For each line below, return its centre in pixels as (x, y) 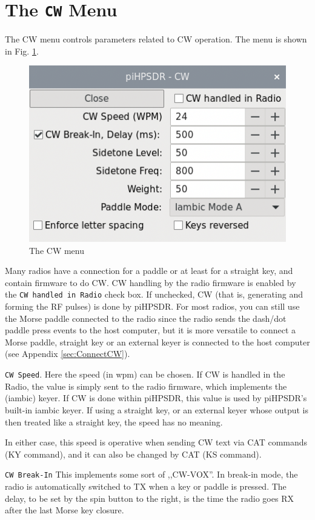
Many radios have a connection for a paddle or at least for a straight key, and (149, 271)
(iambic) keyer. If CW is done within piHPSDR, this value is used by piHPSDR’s (156, 398)
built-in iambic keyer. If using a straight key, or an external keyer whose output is (157, 409)
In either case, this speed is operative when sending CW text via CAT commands (156, 442)
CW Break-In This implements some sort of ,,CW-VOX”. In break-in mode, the (151, 474)
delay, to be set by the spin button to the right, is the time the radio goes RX (149, 498)
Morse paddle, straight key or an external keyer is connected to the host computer (157, 342)
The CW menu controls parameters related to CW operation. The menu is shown (156, 39)
